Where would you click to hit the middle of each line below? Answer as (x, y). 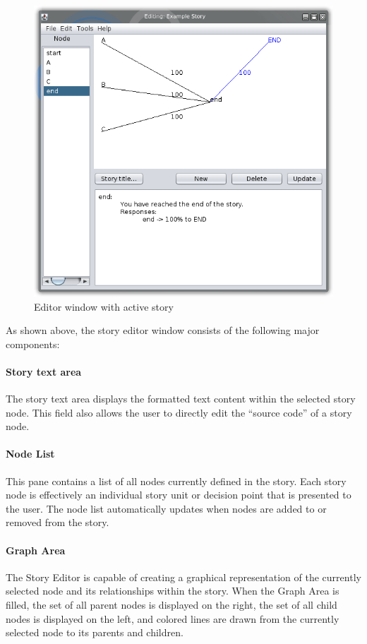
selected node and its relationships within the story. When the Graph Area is (173, 591)
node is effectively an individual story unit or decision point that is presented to (179, 495)
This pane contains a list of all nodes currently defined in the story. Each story (176, 481)
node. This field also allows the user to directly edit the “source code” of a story (179, 412)
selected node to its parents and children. (95, 632)
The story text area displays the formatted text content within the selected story (181, 399)
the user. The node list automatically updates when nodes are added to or (166, 508)
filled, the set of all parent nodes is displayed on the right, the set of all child (172, 605)
